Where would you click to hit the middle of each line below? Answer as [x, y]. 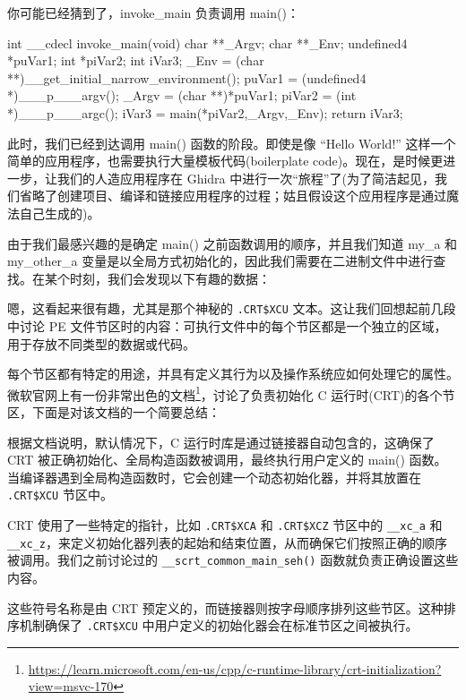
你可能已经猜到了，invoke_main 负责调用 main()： [153, 13]
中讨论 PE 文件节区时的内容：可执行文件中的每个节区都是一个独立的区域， [227, 325]
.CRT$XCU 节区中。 [60, 495]
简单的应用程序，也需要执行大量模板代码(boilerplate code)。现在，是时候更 [225, 161]
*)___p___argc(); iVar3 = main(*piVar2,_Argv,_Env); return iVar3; [205, 112]
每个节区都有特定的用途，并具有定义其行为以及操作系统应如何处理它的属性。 [233, 374]
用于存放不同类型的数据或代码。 [101, 343]
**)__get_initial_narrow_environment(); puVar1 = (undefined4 [187, 77]
